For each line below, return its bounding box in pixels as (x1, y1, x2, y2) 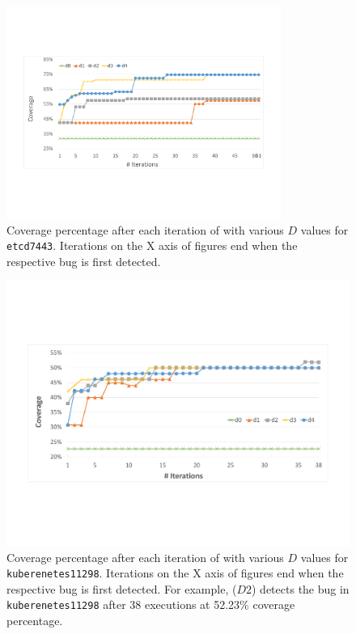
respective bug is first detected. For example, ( (6, 580, 237, 597)
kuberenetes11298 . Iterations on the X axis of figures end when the (6, 564, 344, 581)
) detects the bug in (252, 580, 350, 597)
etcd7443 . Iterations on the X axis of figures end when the (6, 237, 298, 254)
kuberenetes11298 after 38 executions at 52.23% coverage (6, 596, 295, 613)
